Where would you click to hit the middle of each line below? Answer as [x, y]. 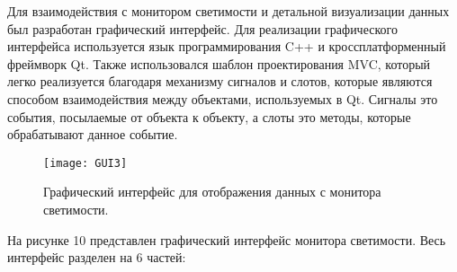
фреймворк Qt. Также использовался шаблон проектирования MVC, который [219, 63]
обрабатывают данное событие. [93, 134]
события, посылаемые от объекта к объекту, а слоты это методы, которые [209, 116]
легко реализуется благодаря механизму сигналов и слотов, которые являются [220, 81]
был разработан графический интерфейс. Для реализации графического [202, 28]
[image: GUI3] [85, 163]
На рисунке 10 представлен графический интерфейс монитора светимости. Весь [227, 239]
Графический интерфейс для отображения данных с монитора [212, 192]
